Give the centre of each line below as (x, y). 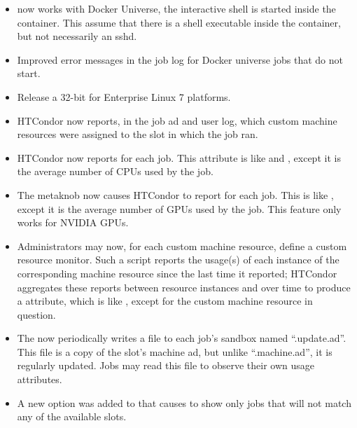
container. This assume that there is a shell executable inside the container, (179, 22)
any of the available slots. (72, 416)
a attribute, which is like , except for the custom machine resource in (165, 301)
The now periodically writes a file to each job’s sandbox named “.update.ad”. (182, 338)
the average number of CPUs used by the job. (115, 171)
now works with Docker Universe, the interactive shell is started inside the (176, 8)
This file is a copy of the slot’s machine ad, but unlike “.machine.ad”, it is (175, 351)
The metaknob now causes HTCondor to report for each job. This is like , (175, 194)
